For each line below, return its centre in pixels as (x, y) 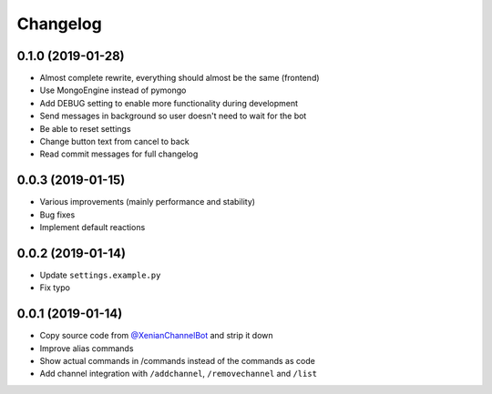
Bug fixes (57, 215)
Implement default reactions (92, 227)
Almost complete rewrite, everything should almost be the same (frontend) (179, 78)
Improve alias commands (87, 348)
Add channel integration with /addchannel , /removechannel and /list (179, 374)
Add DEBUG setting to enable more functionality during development (169, 103)
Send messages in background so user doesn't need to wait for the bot (173, 116)
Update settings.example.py (100, 275)
